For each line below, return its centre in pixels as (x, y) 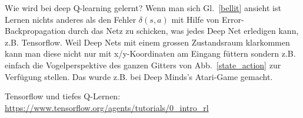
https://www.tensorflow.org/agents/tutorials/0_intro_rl (107, 107)
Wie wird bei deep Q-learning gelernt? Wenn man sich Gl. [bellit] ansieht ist (143, 8)
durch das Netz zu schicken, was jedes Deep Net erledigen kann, (183, 31)
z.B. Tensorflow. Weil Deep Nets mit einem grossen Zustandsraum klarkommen (147, 42)
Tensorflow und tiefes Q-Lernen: (63, 96)
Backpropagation (35, 31)
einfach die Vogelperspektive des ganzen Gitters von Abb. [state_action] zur (143, 65)
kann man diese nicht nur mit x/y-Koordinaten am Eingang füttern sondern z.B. (150, 53)
